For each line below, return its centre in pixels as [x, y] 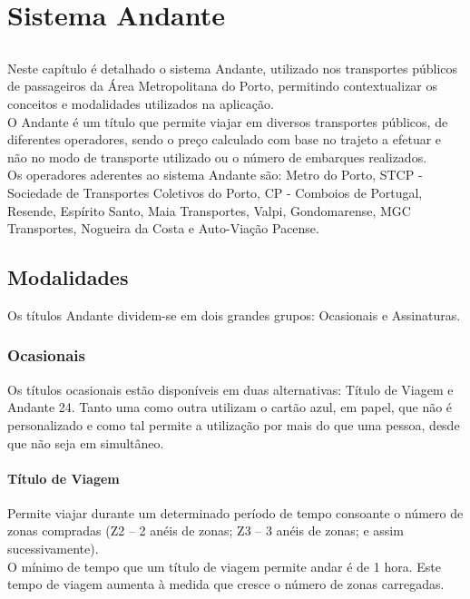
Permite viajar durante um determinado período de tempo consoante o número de [235, 512]
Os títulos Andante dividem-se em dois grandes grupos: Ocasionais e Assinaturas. [234, 314]
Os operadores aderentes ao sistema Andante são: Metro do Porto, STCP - [215, 175]
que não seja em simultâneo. [86, 442]
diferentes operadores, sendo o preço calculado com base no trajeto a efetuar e [225, 139]
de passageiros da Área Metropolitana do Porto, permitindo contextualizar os [223, 86]
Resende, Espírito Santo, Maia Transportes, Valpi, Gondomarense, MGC [209, 210]
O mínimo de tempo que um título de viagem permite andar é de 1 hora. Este [224, 566]
